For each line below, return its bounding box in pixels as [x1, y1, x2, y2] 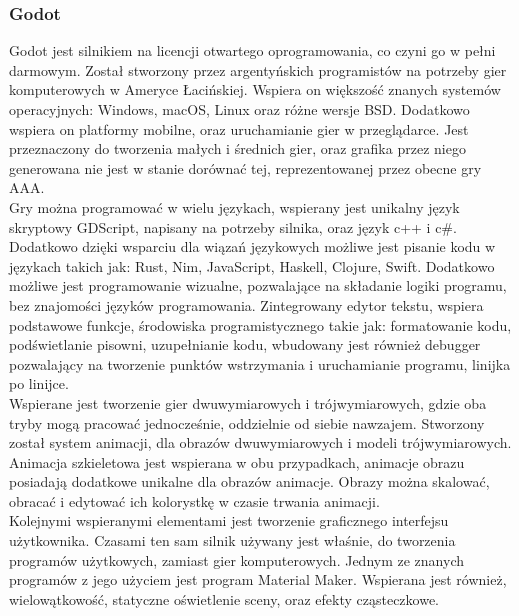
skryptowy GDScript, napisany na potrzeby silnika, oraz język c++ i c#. [9, 216, 457, 237]
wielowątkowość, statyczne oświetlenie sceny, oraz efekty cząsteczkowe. [9, 588, 440, 609]
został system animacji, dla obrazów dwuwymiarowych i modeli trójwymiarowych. [9, 432, 512, 453]
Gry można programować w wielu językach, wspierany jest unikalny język [9, 196, 460, 217]
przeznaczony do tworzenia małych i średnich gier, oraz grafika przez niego [9, 138, 466, 159]
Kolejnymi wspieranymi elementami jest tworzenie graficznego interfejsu [9, 510, 449, 531]
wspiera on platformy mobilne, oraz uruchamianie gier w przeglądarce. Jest [9, 118, 469, 139]
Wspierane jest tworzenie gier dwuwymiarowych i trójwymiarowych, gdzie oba [9, 392, 487, 413]
